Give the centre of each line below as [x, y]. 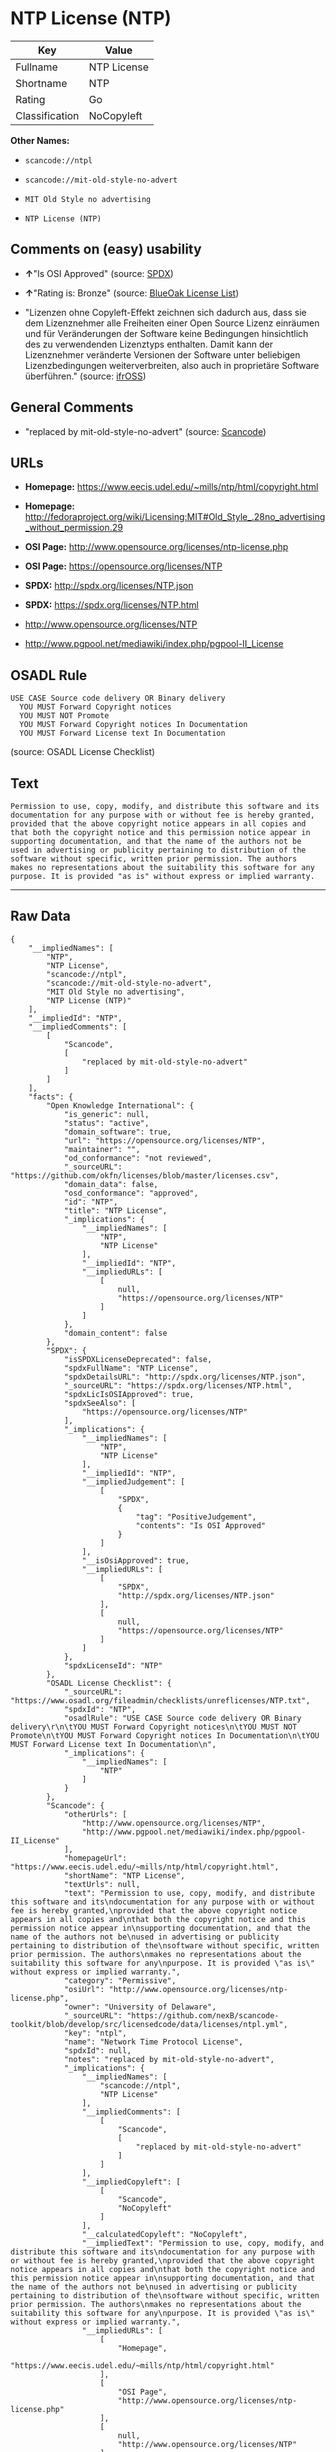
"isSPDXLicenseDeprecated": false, [138, 1359]
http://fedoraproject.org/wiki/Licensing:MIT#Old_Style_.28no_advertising [175, 517]
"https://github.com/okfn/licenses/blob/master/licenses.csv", [145, 1175]
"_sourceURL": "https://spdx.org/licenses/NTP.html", [178, 1385]
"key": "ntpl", [95, 2033]
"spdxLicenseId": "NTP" [113, 1665]
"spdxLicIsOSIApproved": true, [129, 1394]
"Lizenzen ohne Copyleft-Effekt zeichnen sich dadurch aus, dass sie [165, 312]
